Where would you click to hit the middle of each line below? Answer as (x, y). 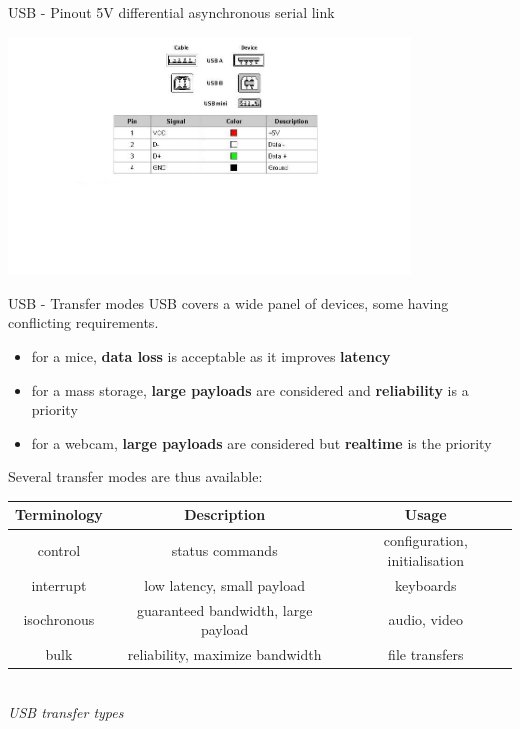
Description (225, 514)
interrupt (59, 584)
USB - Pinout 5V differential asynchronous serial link (171, 12)
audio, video (425, 619)
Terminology (59, 514)
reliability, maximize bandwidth (224, 654)
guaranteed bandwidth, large (224, 609)
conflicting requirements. (83, 322)
